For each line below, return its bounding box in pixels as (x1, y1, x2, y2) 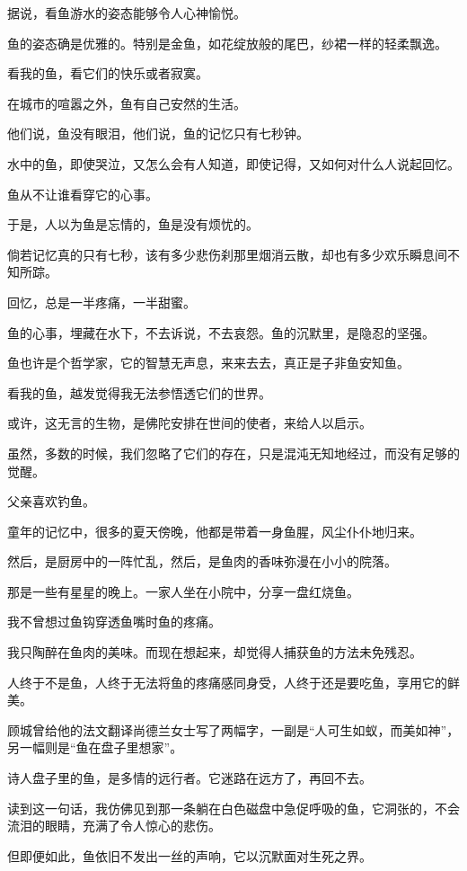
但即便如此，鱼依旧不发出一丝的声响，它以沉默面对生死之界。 (7, 846, 372, 865)
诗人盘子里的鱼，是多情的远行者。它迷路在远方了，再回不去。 (7, 769, 372, 787)
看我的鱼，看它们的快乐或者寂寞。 (7, 64, 208, 83)
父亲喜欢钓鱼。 (7, 492, 95, 511)
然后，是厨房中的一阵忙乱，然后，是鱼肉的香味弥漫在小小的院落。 (7, 552, 397, 571)
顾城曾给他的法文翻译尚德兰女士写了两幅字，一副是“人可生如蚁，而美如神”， (7, 720, 460, 739)
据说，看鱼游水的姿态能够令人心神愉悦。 (7, 4, 246, 22)
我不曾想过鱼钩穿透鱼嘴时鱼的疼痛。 (7, 612, 221, 631)
